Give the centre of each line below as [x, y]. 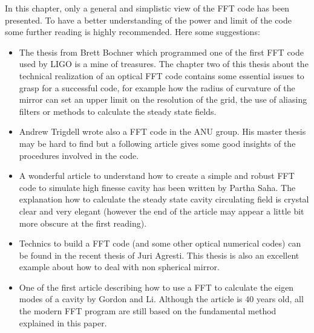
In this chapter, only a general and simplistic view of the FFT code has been [147, 8]
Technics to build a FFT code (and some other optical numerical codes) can [160, 243]
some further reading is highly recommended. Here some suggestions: [132, 32]
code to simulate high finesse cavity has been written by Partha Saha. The [157, 187]
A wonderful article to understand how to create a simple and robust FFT [157, 176]
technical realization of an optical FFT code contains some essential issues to [162, 75]
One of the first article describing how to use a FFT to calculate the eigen [156, 287]
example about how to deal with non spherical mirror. [119, 267]
